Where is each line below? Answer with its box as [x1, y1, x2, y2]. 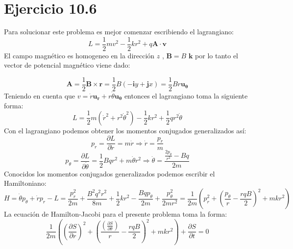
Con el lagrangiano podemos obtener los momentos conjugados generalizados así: [4, 125, 246, 135]
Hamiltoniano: [4, 178, 47, 188]
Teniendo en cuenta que [4, 91, 75, 101]
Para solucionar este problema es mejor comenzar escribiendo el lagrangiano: [4, 26, 234, 37]
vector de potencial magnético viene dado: [4, 60, 130, 70]
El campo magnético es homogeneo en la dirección [4, 50, 155, 60]
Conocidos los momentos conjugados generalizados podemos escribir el [4, 168, 215, 178]
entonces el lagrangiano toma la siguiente [124, 91, 248, 101]
